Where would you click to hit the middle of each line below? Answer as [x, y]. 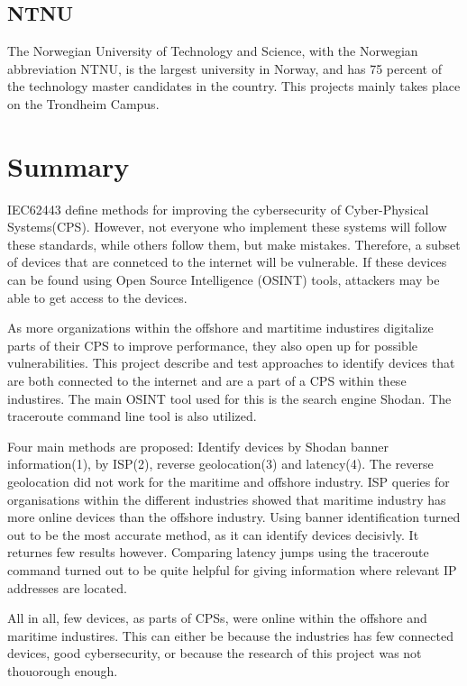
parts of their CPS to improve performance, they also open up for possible [212, 345]
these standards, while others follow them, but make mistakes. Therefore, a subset [234, 244]
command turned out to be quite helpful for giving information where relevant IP [232, 569]
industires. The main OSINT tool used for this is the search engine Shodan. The [229, 398]
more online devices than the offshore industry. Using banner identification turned [234, 517]
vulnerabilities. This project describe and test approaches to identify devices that [231, 363]
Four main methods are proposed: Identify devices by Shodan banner [198, 446]
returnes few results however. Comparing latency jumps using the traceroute [218, 552]
